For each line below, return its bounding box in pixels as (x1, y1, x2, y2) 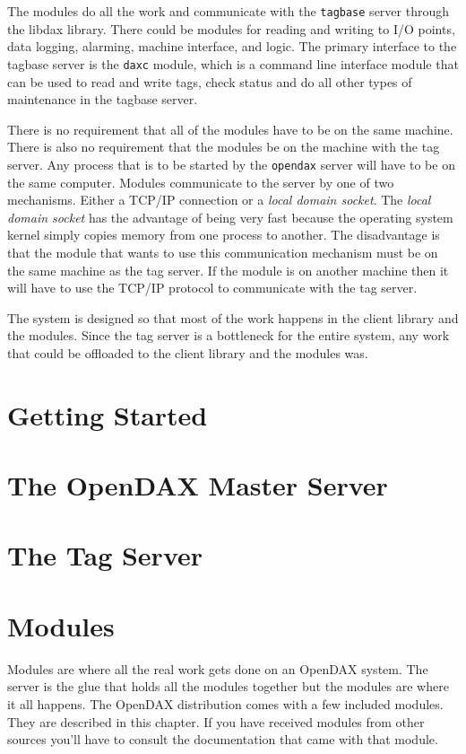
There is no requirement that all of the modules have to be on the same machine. (7, 119, 453, 138)
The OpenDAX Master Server (7, 467, 388, 504)
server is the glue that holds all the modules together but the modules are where (7, 677, 449, 696)
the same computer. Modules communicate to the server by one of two (7, 172, 394, 191)
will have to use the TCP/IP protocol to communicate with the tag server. (7, 278, 418, 297)
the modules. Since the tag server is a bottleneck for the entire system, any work (7, 326, 450, 345)
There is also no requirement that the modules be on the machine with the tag (7, 137, 440, 156)
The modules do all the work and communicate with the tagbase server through (7, 2, 449, 20)
